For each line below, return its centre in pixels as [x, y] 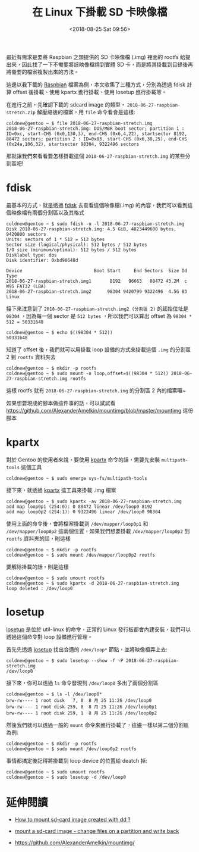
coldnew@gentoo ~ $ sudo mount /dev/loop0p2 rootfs [71, 749]
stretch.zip [21, 113]
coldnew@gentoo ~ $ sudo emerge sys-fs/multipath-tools [77, 478]
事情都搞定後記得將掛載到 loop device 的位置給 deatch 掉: [77, 760]
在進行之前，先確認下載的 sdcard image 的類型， [66, 104]
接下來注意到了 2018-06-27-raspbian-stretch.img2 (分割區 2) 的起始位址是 [97, 308]
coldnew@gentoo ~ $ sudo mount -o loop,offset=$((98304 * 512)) [87, 373]
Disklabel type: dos [32, 255]
